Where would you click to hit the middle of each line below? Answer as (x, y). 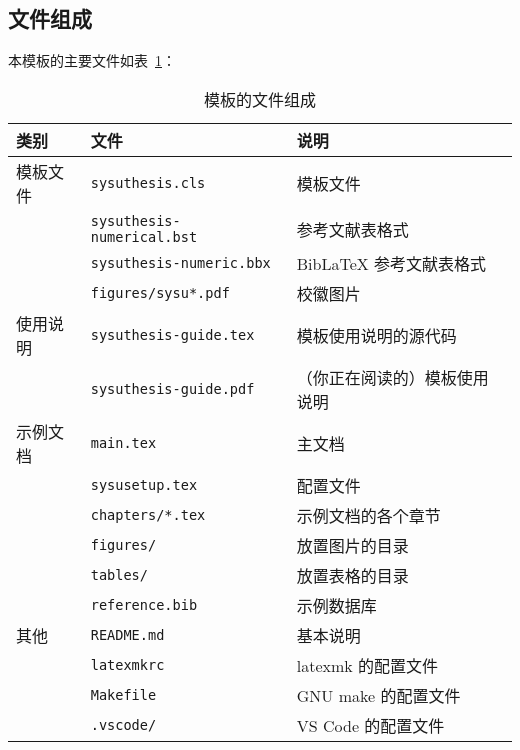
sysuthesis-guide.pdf (172, 388)
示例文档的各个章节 (368, 515)
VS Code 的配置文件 (370, 725)
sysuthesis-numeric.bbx (180, 262)
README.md (127, 634)
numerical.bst (144, 236)
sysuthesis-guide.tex (172, 334)
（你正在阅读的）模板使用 (392, 377)
